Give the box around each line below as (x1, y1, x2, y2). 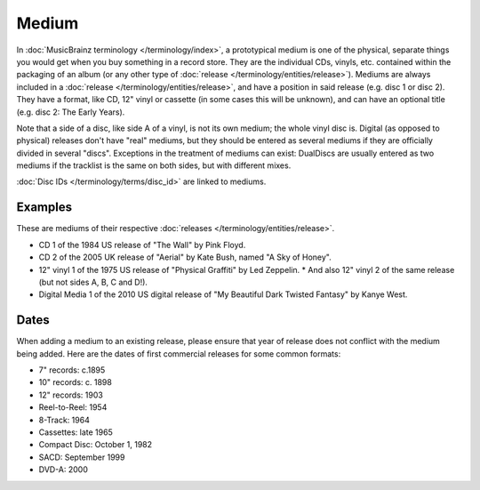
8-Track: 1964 (38, 414, 91, 425)
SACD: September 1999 (38, 452, 125, 462)
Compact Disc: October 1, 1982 (38, 439, 153, 450)
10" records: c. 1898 (38, 377, 113, 388)
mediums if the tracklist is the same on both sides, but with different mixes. (16, 160, 292, 171)
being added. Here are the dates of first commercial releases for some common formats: (16, 348, 341, 359)
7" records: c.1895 (38, 365, 106, 375)
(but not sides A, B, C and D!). (38, 277, 148, 287)
